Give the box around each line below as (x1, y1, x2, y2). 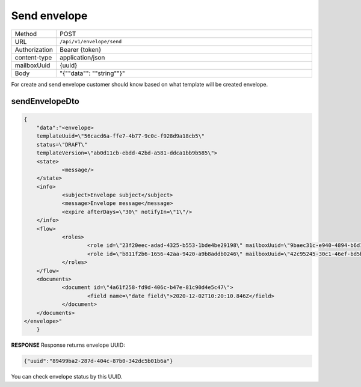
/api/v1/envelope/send (60, 38, 122, 45)
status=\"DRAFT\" (36, 141, 88, 148)
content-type (14, 53, 52, 61)
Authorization (14, 45, 54, 53)
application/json (60, 53, 105, 61)
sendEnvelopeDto (11, 96, 79, 106)
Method (14, 29, 37, 38)
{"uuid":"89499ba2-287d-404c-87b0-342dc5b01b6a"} (23, 358, 173, 365)
